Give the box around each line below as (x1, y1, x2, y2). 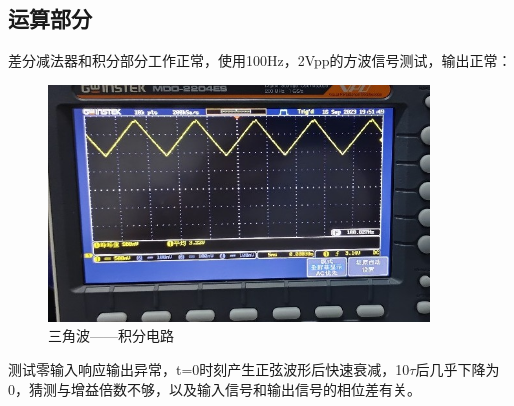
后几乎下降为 (415, 358, 500, 379)
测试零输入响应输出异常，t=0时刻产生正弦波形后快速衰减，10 (8, 358, 410, 379)
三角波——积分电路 (48, 325, 174, 346)
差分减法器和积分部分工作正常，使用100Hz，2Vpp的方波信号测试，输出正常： (8, 50, 512, 71)
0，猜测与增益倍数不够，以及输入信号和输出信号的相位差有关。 (8, 378, 421, 399)
